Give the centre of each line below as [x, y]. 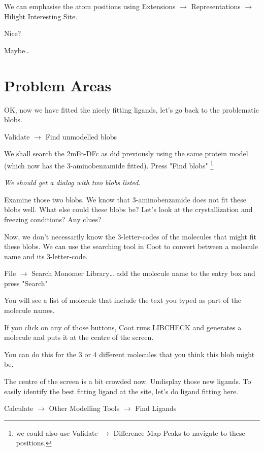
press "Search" [26, 283]
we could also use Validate [57, 432]
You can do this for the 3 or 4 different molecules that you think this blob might [129, 354]
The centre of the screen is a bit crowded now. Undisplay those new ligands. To [128, 381]
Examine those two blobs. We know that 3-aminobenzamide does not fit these [125, 199]
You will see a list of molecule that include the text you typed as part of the [123, 300]
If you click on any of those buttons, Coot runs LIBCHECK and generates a [123, 327]
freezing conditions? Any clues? [53, 219]
